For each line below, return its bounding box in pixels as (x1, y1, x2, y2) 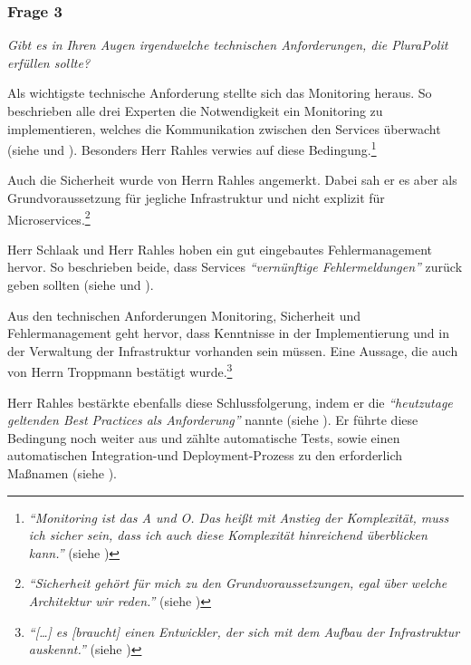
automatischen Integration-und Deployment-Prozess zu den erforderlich (7, 446, 402, 465)
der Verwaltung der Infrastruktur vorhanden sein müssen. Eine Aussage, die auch (7, 341, 458, 360)
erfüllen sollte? (7, 53, 91, 72)
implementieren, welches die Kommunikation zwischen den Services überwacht (7, 119, 441, 138)
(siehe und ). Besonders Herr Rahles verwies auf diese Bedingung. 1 (7, 138, 377, 159)
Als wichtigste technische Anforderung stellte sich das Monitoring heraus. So (7, 83, 432, 102)
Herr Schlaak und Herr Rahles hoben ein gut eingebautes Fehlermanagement (7, 239, 432, 258)
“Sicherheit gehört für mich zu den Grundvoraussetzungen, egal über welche (28, 573, 447, 593)
